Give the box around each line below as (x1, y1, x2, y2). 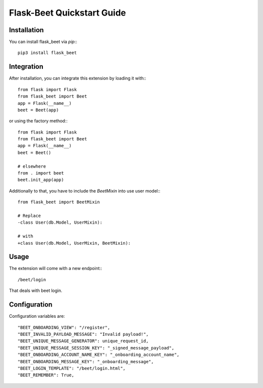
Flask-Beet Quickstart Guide (9, 7, 126, 18)
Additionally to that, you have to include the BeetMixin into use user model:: (9, 188, 161, 194)
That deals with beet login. (9, 288, 63, 293)
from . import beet (18, 171, 64, 176)
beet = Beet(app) (18, 107, 59, 113)
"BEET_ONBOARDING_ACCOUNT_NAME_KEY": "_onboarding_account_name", (18, 352, 180, 358)
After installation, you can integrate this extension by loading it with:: (9, 76, 146, 81)
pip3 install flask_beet (18, 50, 77, 56)
